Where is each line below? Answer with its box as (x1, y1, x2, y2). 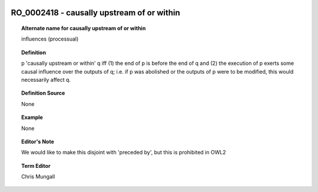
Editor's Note (21, 138, 54, 145)
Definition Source (21, 90, 65, 97)
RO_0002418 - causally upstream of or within (11, 8, 181, 18)
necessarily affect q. (21, 76, 71, 83)
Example (21, 114, 44, 121)
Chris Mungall (21, 173, 55, 180)
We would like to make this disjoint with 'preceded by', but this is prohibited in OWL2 (21, 149, 226, 156)
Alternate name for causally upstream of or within (21, 25, 146, 32)
